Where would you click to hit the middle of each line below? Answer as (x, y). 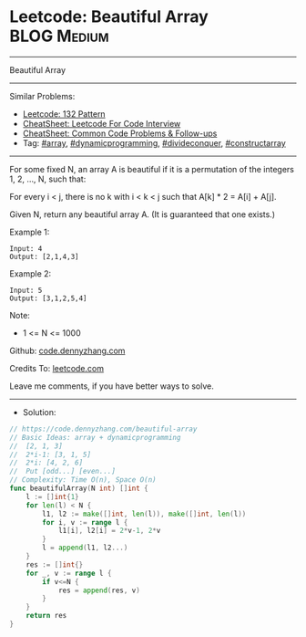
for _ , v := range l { (69, 573)
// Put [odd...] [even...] (63, 472)
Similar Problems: (42, 96)
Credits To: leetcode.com (57, 368)
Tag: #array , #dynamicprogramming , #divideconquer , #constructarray (154, 142)
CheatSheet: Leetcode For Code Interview (102, 123)
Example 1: (30, 232)
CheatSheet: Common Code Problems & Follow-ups (120, 133)
